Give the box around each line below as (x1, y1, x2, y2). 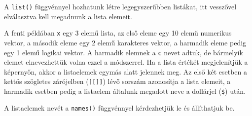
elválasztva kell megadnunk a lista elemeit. (4, 11, 132, 21)
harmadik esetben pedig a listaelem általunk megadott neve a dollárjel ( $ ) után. (4, 86, 246, 96)
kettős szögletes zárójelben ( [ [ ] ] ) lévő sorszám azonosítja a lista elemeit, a (4, 76, 231, 86)
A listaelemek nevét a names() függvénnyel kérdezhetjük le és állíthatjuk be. (4, 102, 235, 113)
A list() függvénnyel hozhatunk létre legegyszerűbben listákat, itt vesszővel (4, 1, 237, 11)
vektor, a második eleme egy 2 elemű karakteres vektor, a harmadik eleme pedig (4, 37, 247, 47)
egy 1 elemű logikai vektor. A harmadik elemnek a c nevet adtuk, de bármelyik (4, 47, 243, 57)
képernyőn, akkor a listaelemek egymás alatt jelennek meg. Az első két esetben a (4, 66, 248, 77)
